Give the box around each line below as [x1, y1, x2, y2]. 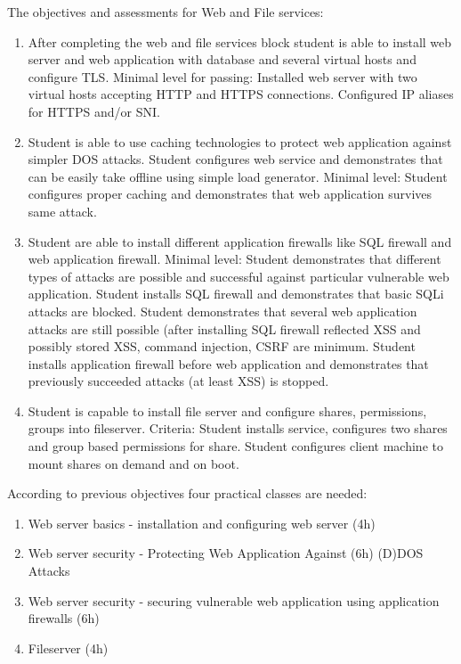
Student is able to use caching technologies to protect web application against [28, 132, 452, 151]
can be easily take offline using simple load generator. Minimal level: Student [28, 167, 448, 185]
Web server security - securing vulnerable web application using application [28, 591, 440, 610]
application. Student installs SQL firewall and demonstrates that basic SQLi [28, 284, 444, 303]
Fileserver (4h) [28, 638, 109, 657]
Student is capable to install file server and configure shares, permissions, [28, 401, 427, 420]
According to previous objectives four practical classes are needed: [7, 484, 368, 503]
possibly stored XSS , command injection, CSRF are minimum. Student [28, 337, 416, 356]
